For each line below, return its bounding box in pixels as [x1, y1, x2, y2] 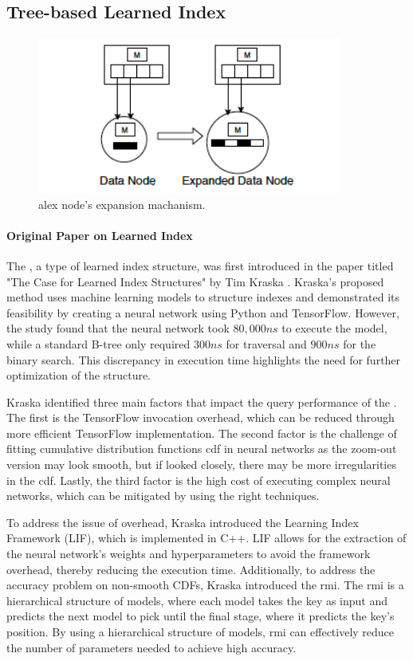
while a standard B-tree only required [6, 335, 191, 352]
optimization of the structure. [6, 367, 151, 384]
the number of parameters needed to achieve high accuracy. [6, 639, 297, 655]
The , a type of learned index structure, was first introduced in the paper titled [6, 257, 394, 273]
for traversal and [226, 335, 307, 352]
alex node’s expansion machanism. [38, 195, 206, 212]
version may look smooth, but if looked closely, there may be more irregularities [6, 456, 396, 473]
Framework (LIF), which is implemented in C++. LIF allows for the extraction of [6, 529, 407, 546]
